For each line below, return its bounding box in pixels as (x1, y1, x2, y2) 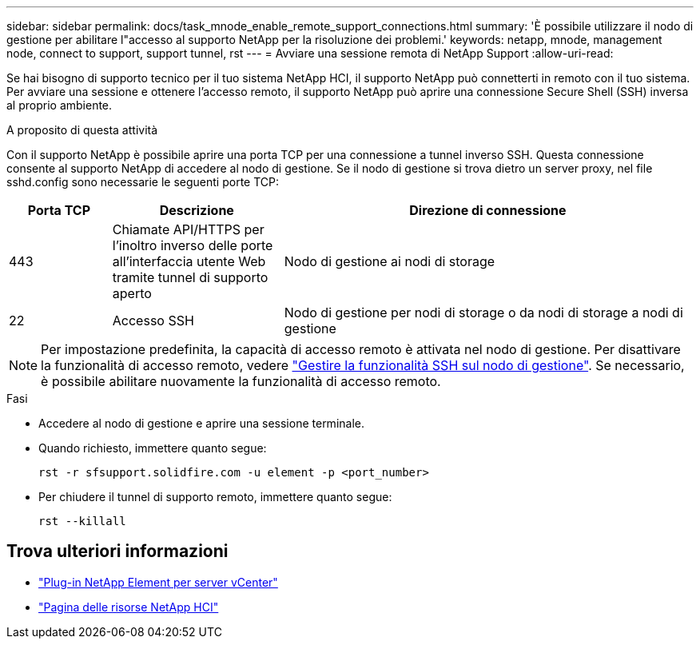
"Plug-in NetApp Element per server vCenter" (38, 575, 278, 589)
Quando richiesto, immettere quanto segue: (38, 441, 267, 455)
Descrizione (159, 202, 234, 218)
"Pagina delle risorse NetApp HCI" (38, 599, 219, 614)
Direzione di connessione (409, 202, 567, 218)
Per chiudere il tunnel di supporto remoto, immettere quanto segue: (38, 490, 392, 504)
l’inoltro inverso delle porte (112, 237, 273, 253)
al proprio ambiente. (6, 98, 113, 112)
